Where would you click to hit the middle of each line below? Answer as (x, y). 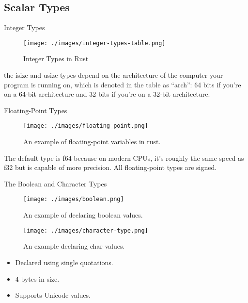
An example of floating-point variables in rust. (92, 142)
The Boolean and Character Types (55, 183)
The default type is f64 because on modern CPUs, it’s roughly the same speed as (124, 158)
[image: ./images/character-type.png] (86, 230)
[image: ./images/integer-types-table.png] (94, 43)
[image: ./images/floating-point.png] (86, 126)
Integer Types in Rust (56, 59)
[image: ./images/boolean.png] (74, 199)
